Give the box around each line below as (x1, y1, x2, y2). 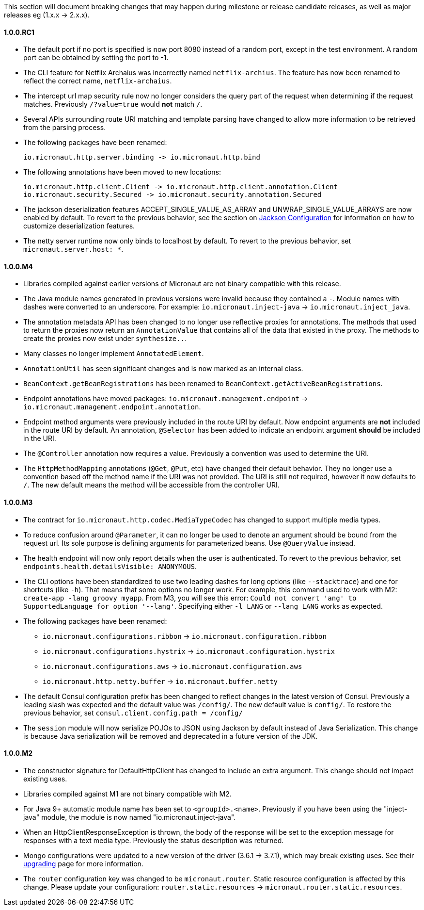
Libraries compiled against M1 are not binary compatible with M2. (23, 789, 232, 798)
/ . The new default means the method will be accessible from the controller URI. (23, 481, 280, 489)
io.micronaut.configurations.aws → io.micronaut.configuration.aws (43, 662, 302, 670)
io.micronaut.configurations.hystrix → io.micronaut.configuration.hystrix (43, 647, 335, 655)
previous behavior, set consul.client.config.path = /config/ (23, 708, 243, 717)
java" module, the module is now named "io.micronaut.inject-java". (23, 812, 236, 821)
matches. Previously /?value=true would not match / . (23, 100, 203, 109)
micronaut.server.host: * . (23, 245, 124, 254)
